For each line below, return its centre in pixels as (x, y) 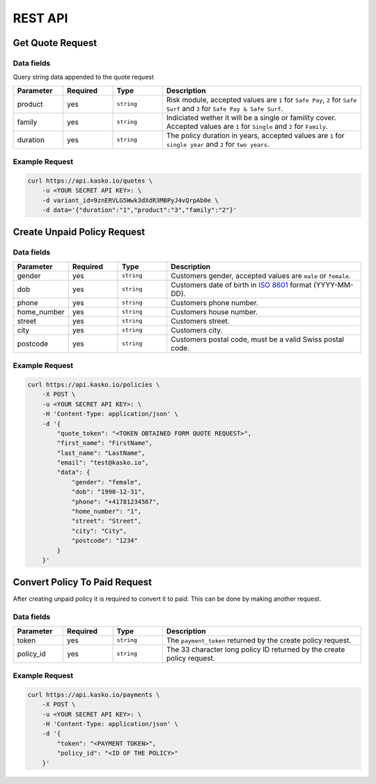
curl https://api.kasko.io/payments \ (94, 694)
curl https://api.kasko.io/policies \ (94, 384)
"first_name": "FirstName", (105, 443)
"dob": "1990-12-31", (108, 492)
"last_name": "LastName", (101, 453)
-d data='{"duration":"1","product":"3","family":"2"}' (140, 210)
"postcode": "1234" (105, 541)
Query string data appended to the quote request (84, 77)
